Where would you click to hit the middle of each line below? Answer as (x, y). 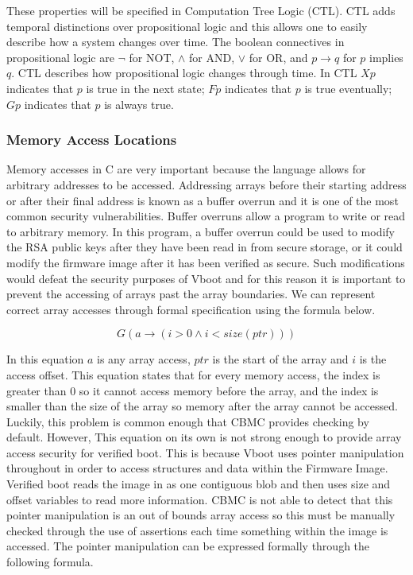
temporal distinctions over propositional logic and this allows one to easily (187, 26)
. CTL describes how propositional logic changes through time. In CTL (184, 73)
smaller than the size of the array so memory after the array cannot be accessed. (202, 406)
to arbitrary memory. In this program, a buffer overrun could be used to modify (201, 231)
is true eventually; (348, 88)
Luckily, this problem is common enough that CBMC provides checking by (188, 421)
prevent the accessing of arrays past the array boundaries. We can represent (191, 294)
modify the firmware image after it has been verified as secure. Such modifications (206, 262)
